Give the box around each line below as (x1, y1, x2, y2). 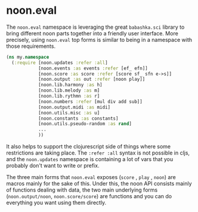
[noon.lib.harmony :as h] (38, 82, 103, 88)
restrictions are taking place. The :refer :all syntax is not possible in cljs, (6, 149, 190, 156)
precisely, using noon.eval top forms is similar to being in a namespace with (6, 36, 193, 43)
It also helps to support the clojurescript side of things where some (6, 143, 171, 150)
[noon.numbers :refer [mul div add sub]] (38, 98, 143, 105)
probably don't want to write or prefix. (6, 162, 100, 169)
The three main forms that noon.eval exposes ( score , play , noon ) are (6, 174, 176, 181)
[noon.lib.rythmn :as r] (38, 93, 100, 99)
